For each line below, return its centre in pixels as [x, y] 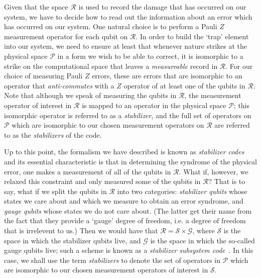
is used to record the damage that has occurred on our [162, 7]
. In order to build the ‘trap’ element [192, 36]
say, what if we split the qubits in [55, 191]
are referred [232, 125]
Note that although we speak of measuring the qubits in [90, 95]
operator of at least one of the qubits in [184, 85]
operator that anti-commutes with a [59, 85]
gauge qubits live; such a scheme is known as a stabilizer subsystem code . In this [129, 250]
